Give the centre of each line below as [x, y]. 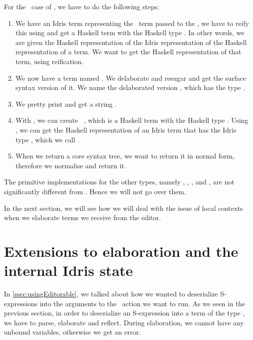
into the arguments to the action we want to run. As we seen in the [142, 303]
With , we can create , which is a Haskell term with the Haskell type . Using [132, 120]
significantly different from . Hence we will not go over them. [95, 191]
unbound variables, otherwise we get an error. [72, 332]
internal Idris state [69, 270]
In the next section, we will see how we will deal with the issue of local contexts [124, 208]
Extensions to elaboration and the [121, 251]
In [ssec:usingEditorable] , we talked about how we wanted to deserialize [111, 294]
